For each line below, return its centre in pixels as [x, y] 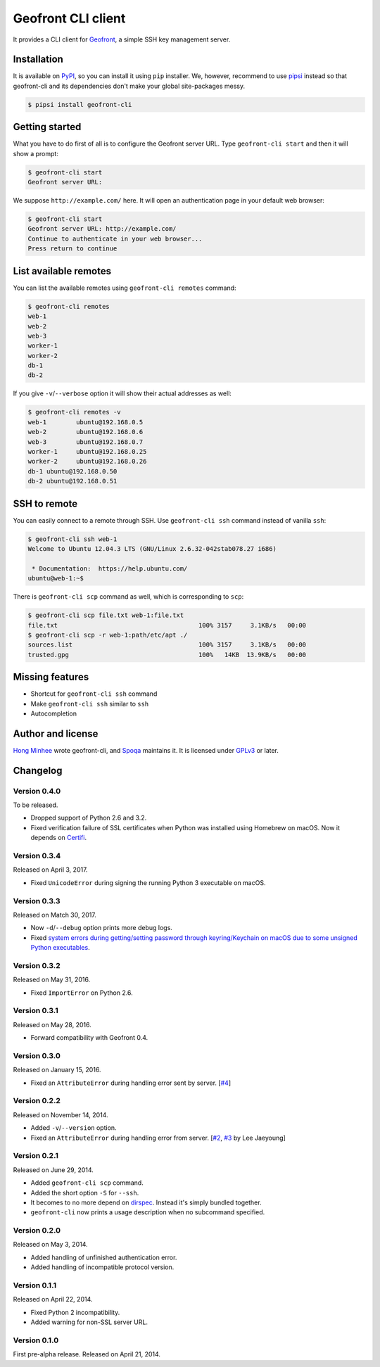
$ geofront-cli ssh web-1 [72, 539]
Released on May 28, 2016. [52, 1024]
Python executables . [61, 948]
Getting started [47, 127]
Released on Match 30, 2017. [55, 915]
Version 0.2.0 [37, 1231]
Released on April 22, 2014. [53, 1299]
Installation [38, 59]
